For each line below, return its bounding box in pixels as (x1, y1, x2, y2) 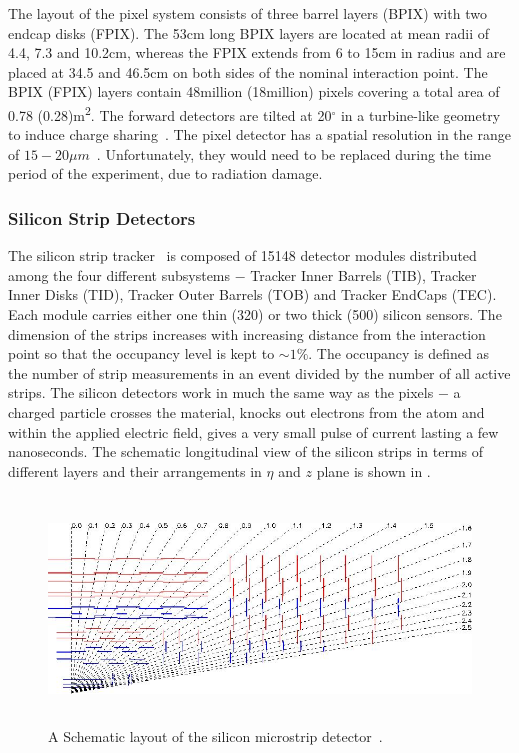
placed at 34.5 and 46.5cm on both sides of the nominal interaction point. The (8, 61, 488, 82)
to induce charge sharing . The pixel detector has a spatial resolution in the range (8, 124, 511, 145)
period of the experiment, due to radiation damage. (8, 163, 323, 184)
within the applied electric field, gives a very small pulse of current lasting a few (8, 421, 499, 442)
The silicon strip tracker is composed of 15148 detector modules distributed (8, 245, 477, 266)
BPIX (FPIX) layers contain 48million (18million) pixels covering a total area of (8, 81, 500, 102)
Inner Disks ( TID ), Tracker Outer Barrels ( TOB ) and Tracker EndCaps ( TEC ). (8, 284, 497, 305)
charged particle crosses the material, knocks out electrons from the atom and (8, 401, 485, 422)
